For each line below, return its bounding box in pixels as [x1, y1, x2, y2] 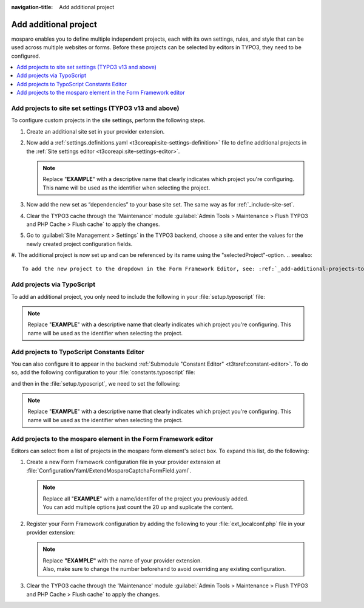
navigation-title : [11, 4, 53, 10]
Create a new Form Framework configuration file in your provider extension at [26, 459, 221, 466]
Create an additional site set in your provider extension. [26, 128, 165, 135]
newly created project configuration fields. [26, 240, 133, 247]
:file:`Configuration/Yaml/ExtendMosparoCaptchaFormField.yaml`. [26, 466, 191, 474]
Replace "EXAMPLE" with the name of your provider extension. [42, 556, 203, 564]
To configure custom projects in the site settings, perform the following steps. [11, 117, 206, 124]
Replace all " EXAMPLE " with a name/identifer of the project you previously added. [42, 495, 249, 502]
